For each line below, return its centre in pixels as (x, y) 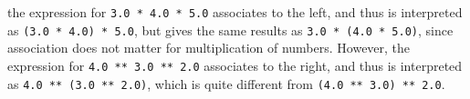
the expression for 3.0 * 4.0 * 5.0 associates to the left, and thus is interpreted (235, 12)
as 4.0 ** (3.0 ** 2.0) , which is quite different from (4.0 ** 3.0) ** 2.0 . (226, 83)
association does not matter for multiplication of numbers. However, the (209, 48)
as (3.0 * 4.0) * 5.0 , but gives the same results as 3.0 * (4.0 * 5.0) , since (230, 30)
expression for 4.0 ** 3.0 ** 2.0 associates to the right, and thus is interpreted (235, 65)
